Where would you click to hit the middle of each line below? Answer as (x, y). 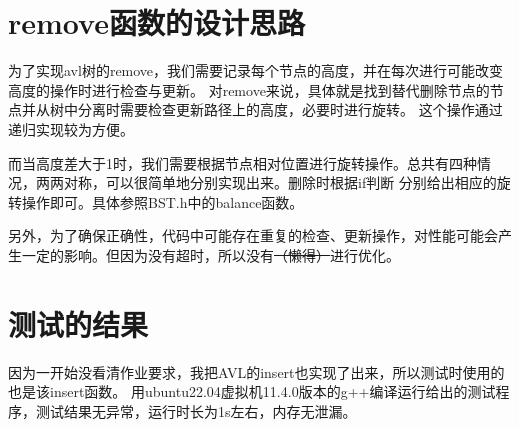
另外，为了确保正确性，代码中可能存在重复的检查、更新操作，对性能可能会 (253, 235)
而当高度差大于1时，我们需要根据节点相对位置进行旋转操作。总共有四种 (242, 162)
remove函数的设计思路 (156, 22)
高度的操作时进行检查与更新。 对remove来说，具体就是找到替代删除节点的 (249, 89)
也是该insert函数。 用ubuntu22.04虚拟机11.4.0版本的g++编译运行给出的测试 (252, 391)
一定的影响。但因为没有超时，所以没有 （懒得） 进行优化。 (210, 254)
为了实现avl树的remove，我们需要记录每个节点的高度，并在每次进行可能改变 (256, 70)
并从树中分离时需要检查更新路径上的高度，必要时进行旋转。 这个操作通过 (262, 109)
